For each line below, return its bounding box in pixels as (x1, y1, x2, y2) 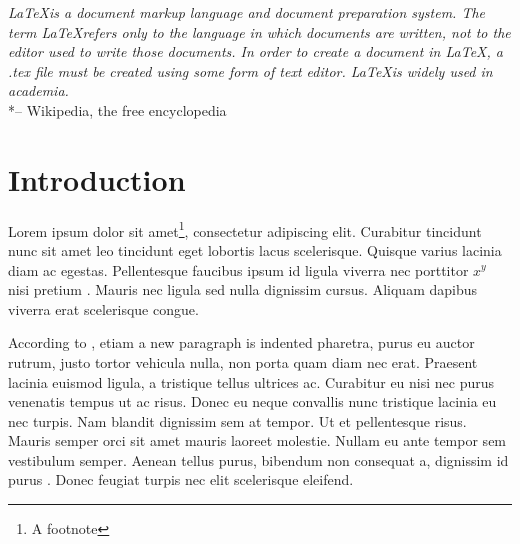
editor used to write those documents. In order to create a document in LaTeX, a (8, 41, 503, 62)
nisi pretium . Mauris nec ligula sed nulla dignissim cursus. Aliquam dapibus (8, 279, 478, 300)
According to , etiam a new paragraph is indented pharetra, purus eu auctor (8, 332, 475, 353)
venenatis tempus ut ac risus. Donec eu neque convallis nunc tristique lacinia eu (8, 391, 497, 412)
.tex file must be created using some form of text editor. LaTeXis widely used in (8, 60, 493, 81)
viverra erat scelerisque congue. (8, 298, 199, 319)
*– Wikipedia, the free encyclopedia (8, 99, 227, 120)
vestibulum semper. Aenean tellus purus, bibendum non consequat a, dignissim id (8, 449, 509, 470)
